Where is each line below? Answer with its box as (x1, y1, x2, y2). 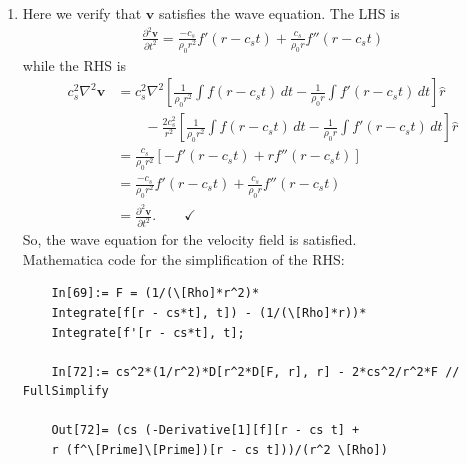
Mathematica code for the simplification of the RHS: (22, 248, 345, 269)
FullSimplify (22, 384, 109, 399)
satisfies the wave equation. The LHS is (158, 3, 400, 23)
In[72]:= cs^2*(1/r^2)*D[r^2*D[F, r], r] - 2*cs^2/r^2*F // (51, 364, 460, 379)
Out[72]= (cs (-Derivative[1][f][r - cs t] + (51, 423, 360, 438)
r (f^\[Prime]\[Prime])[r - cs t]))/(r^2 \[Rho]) (51, 443, 388, 458)
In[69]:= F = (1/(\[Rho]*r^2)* (51, 286, 260, 301)
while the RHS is (22, 54, 127, 75)
